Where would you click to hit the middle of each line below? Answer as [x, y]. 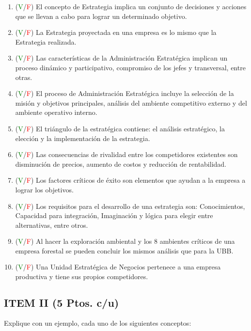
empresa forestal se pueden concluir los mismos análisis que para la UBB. [124, 250]
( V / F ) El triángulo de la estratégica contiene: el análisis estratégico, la [120, 128]
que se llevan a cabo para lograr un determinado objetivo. [101, 16]
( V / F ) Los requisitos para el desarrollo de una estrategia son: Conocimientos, [130, 206]
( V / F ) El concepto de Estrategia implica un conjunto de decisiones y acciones [131, 6]
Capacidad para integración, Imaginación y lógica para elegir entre [114, 215]
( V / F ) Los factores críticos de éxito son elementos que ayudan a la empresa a [130, 180]
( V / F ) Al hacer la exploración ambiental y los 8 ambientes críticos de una [125, 241]
